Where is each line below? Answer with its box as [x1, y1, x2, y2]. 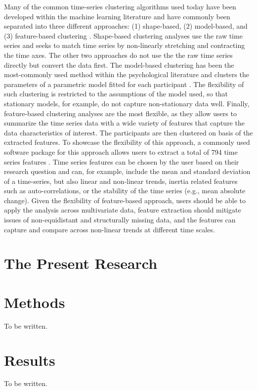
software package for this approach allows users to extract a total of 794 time [4, 146, 238, 157]
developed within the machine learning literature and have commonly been [4, 11, 230, 21]
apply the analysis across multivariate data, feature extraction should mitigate [4, 205, 241, 215]
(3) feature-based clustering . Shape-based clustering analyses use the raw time [4, 30, 243, 41]
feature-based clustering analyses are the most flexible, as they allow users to [4, 108, 237, 118]
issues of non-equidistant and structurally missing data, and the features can [4, 215, 236, 225]
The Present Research [4, 253, 158, 273]
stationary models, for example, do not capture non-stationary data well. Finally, [4, 98, 250, 108]
